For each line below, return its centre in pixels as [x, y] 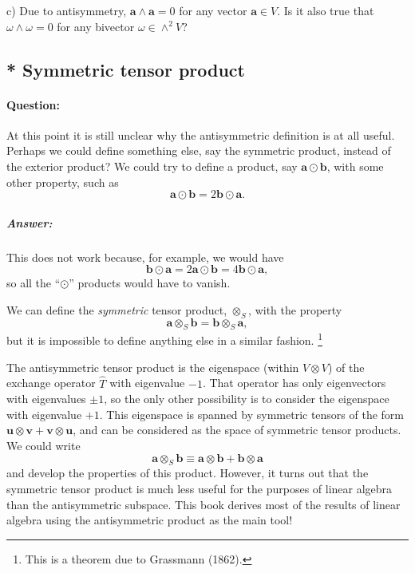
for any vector [213, 10]
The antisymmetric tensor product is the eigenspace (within [153, 367]
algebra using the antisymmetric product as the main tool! [150, 520]
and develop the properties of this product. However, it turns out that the [188, 473]
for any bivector [96, 26]
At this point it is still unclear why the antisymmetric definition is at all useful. [201, 134]
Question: [33, 104]
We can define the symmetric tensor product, [117, 309]
